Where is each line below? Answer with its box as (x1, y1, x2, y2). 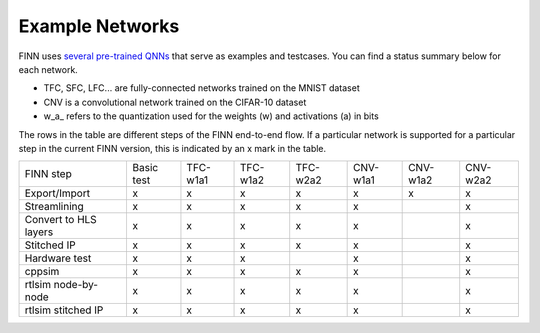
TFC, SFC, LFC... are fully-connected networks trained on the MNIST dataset (43, 82, 360, 94)
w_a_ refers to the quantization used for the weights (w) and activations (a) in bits (43, 110, 379, 122)
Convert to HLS (24, 213, 97, 227)
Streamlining (24, 200, 84, 214)
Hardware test (24, 251, 92, 265)
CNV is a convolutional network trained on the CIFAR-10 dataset (43, 96, 307, 108)
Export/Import (24, 186, 90, 200)
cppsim (24, 265, 60, 279)
